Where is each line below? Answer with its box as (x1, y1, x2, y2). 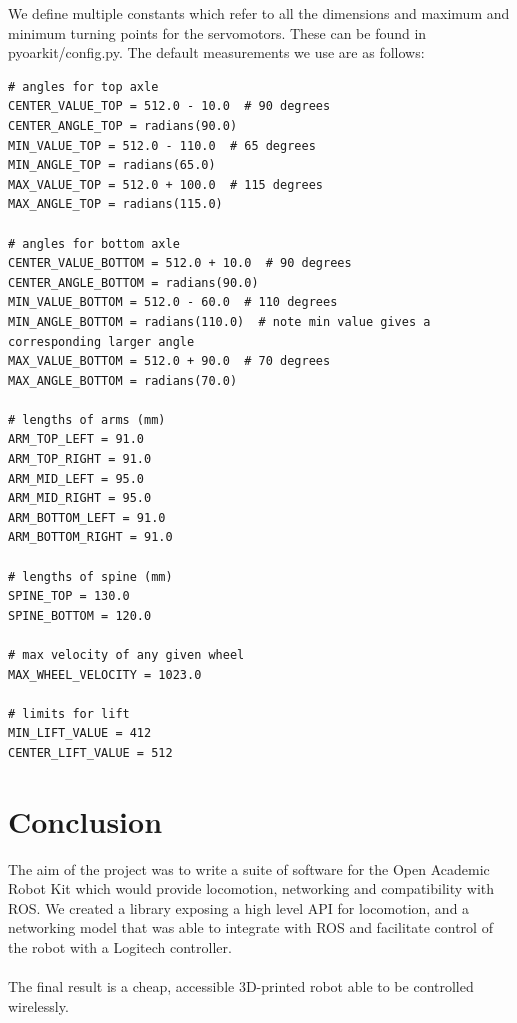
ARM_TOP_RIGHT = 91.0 (8, 452, 152, 467)
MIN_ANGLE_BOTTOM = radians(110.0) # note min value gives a (8, 314, 431, 329)
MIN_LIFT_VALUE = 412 (8, 726, 152, 741)
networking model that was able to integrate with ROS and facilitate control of (8, 917, 493, 938)
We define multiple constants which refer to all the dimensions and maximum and (8, 3, 510, 23)
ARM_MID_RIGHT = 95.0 (8, 491, 152, 506)
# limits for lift (8, 706, 130, 721)
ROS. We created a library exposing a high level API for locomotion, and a (8, 897, 470, 918)
